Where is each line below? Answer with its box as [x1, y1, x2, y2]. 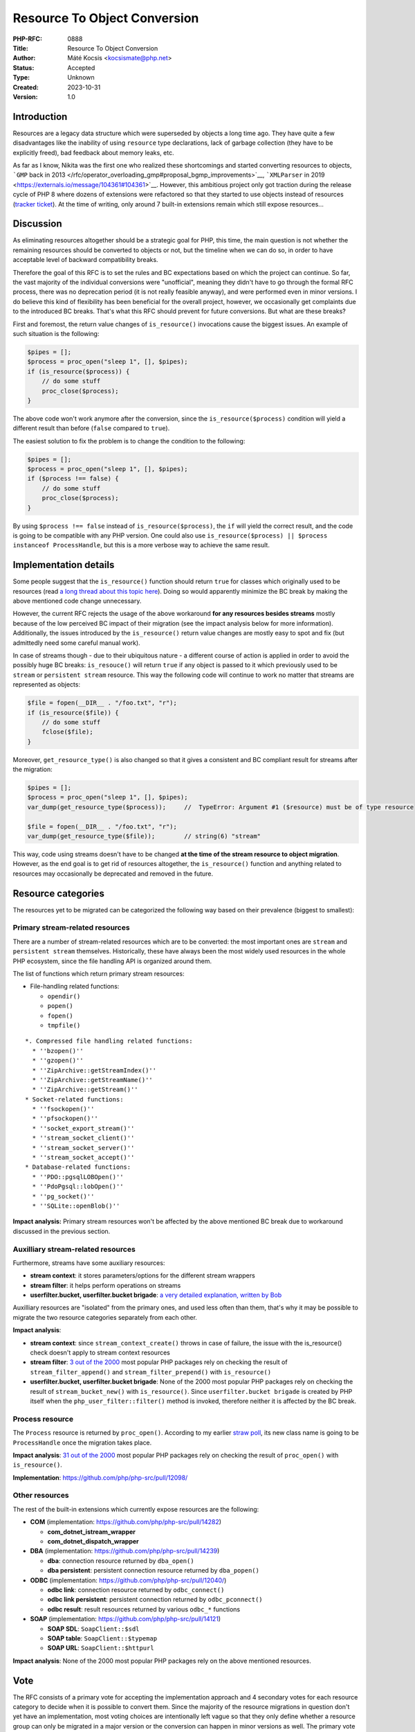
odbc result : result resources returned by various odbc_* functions [47, 1605, 241, 1614]
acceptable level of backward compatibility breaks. [12, 256, 158, 264]
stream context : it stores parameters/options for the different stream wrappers [30, 1271, 255, 1280]
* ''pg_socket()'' [32, 1192, 95, 1200]
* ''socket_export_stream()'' [32, 1124, 135, 1132]
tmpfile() [47, 1021, 81, 1029]
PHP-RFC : [12, 35, 43, 43]
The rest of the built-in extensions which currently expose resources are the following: [12, 1505, 259, 1513]
